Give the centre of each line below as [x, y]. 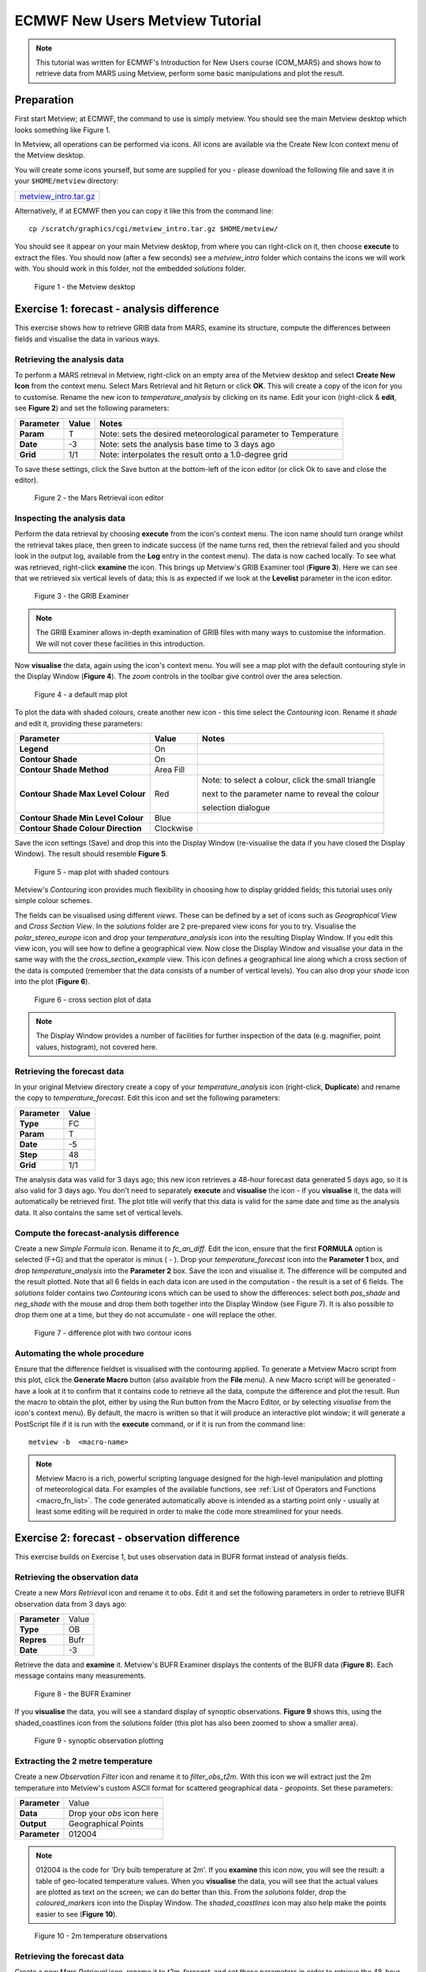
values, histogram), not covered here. [97, 1047]
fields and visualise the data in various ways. [88, 338]
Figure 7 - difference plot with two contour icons [113, 1332]
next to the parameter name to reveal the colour [290, 794]
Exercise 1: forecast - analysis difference [117, 309]
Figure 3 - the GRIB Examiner [82, 596]
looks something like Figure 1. [63, 129]
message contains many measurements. [80, 1675]
